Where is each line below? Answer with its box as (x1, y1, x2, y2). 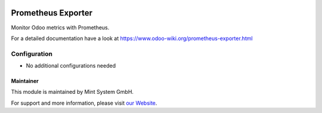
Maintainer (11, 78, 39, 85)
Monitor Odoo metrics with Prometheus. (11, 24, 110, 31)
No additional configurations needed (26, 62, 116, 69)
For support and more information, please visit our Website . (11, 99, 157, 106)
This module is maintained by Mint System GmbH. (11, 88, 134, 96)
